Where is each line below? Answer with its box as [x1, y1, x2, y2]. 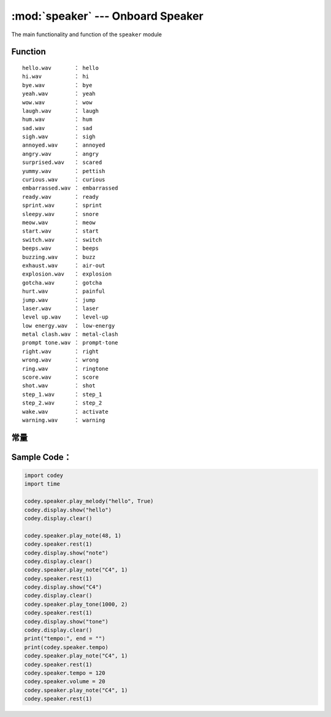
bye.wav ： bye [22, 82, 93, 88]
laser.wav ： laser [22, 304, 99, 312]
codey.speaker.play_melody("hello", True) [24, 498, 154, 505]
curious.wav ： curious [22, 176, 105, 184]
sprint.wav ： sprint [22, 202, 102, 209]
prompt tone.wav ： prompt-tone [22, 339, 119, 346]
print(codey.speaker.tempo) [24, 643, 108, 651]
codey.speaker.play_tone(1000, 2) [24, 600, 128, 608]
